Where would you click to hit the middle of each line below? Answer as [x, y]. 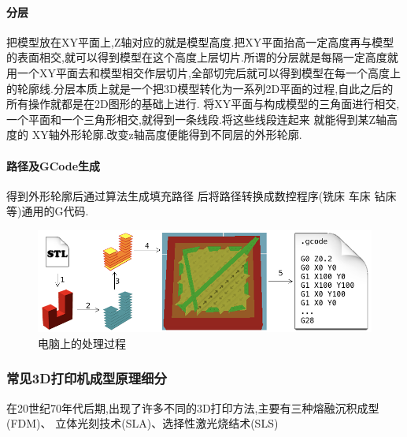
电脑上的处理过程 [82, 343]
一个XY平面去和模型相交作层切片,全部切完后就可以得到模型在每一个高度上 [209, 72]
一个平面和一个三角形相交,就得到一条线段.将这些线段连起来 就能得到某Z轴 [196, 119]
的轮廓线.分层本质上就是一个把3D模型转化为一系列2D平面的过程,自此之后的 [200, 88]
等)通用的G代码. [48, 211]
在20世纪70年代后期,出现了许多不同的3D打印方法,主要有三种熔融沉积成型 [193, 407]
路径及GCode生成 [54, 165]
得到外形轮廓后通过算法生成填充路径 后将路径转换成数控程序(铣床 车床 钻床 [202, 195]
